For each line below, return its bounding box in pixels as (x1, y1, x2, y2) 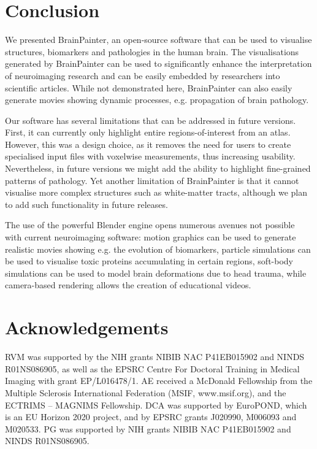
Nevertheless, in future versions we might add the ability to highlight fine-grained (5, 162, 311, 175)
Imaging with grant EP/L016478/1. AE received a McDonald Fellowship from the (5, 374, 313, 387)
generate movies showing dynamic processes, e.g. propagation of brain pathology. (5, 93, 309, 106)
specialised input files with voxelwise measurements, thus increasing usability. (5, 150, 296, 163)
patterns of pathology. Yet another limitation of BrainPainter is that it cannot (5, 174, 299, 186)
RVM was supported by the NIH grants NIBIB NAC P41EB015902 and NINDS (5, 350, 305, 363)
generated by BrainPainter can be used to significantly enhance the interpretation (5, 57, 312, 70)
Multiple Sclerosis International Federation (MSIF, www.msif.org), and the (5, 386, 286, 399)
